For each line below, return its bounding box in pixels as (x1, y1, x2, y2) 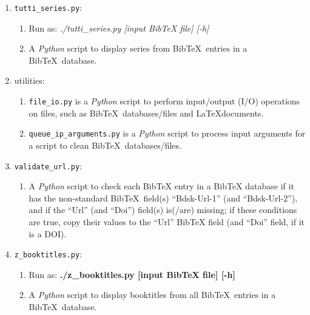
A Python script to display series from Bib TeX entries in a (29, 42, 248, 55)
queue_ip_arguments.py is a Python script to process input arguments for (29, 127, 306, 140)
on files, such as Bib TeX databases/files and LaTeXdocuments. (29, 106, 264, 119)
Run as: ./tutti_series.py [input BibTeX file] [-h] (29, 21, 209, 34)
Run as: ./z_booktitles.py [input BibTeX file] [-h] (29, 268, 235, 280)
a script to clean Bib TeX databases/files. (29, 138, 181, 151)
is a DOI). (29, 227, 67, 240)
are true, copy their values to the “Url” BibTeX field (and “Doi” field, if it (29, 215, 305, 228)
